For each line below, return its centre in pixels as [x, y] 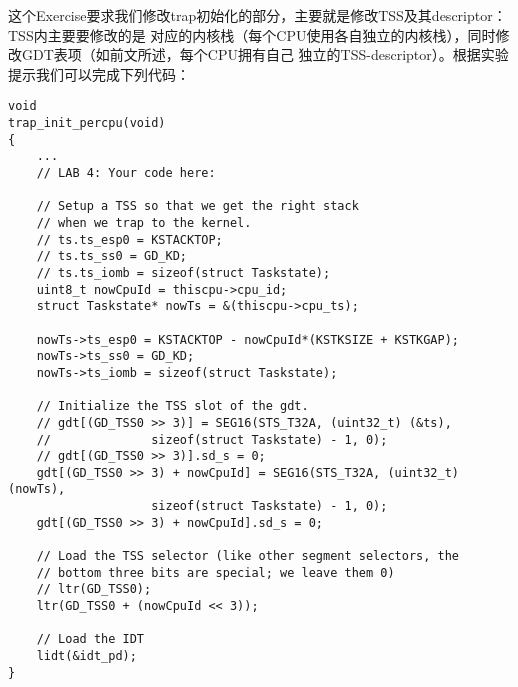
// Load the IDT [90, 639]
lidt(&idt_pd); [86, 656]
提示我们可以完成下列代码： [99, 73]
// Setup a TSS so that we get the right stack [197, 206]
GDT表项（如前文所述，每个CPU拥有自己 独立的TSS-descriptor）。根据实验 [265, 54]
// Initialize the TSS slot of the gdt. [172, 406]
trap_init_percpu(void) [87, 123]
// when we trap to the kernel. [144, 222]
